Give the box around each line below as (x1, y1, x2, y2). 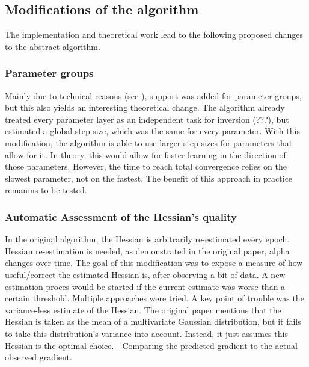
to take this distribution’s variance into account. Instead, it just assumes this (5, 327, 288, 339)
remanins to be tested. (5, 183, 87, 196)
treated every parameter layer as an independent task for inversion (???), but (5, 113, 289, 125)
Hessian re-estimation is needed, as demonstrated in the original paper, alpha (5, 244, 290, 257)
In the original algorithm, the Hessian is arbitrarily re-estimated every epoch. (5, 233, 290, 245)
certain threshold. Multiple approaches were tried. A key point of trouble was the (5, 292, 304, 304)
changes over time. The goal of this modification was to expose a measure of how (5, 256, 303, 269)
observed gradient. (5, 351, 72, 363)
